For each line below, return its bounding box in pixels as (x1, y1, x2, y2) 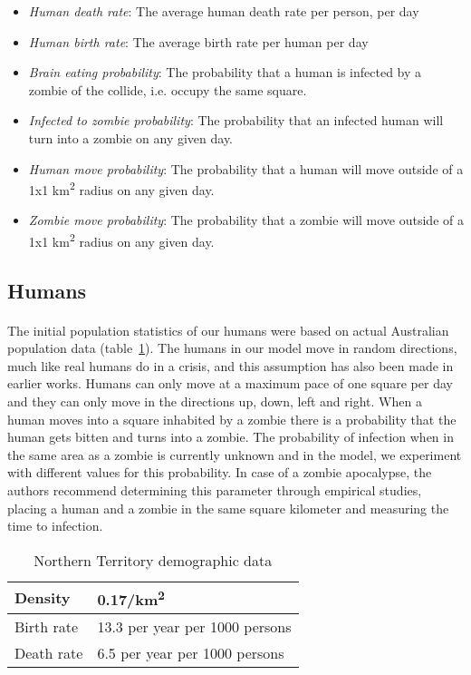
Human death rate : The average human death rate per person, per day (28, 2, 419, 20)
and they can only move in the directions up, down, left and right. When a (7, 392, 422, 410)
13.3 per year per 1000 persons (97, 616, 292, 638)
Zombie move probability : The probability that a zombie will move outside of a (28, 210, 464, 230)
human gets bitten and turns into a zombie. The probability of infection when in (7, 427, 454, 446)
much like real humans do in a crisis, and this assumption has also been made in (7, 356, 454, 375)
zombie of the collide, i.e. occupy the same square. (28, 80, 307, 99)
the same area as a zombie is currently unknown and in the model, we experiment (7, 445, 462, 464)
